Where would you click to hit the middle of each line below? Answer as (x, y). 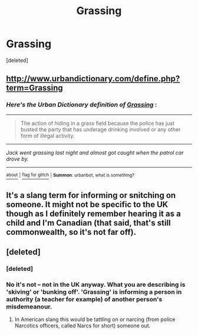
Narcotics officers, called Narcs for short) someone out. (82, 326)
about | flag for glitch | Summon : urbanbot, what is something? (70, 175)
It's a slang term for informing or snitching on (91, 195)
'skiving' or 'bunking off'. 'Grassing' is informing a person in (94, 291)
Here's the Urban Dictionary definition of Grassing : (82, 105)
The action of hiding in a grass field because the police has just (98, 123)
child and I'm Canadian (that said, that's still (88, 223)
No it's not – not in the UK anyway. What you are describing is (96, 284)
